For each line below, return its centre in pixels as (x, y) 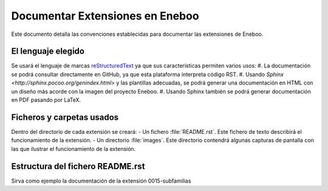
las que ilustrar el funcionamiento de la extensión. (73, 148)
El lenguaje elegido (48, 51)
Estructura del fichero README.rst (78, 166)
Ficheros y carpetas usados (65, 117)
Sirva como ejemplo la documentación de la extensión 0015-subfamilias (101, 181)
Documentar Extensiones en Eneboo (105, 16)
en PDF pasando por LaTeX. (46, 100)
